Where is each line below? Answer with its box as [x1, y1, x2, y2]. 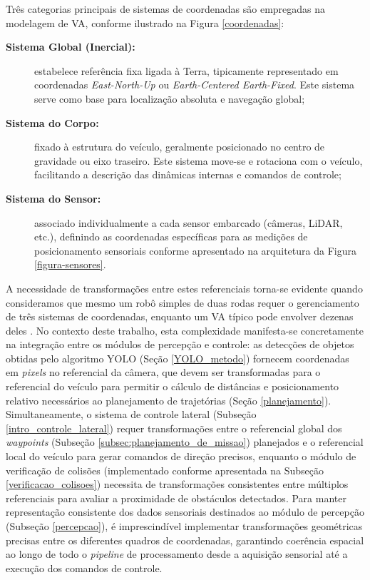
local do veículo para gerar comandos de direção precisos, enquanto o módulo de [6, 449, 356, 464]
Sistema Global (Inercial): [6, 39, 135, 54]
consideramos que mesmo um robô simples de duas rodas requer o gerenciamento [6, 295, 359, 310]
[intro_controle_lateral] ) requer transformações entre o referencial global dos [6, 420, 342, 435]
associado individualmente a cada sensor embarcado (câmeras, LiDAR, [34, 215, 343, 230]
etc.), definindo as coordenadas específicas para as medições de [34, 229, 308, 244]
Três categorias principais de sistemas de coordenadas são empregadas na [6, 1, 326, 16]
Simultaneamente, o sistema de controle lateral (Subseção [6, 407, 257, 422]
